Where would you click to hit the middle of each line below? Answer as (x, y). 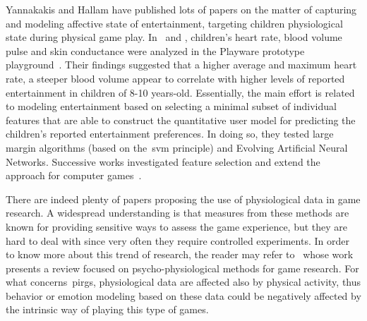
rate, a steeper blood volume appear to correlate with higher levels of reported (175, 78)
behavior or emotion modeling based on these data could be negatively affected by (183, 295)
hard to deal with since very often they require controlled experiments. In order (178, 240)
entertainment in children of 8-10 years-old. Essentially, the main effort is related (180, 92)
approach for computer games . (74, 175)
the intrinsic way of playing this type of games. (107, 309)
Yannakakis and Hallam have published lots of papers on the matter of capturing (181, 9)
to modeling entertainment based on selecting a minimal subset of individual (171, 106)
